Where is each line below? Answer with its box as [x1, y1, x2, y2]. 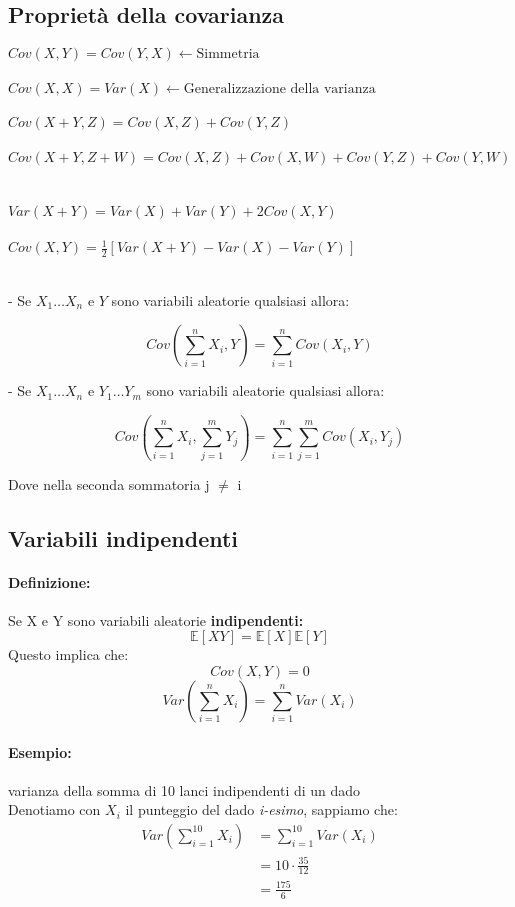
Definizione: [8, 571, 91, 592]
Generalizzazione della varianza [183, 81, 376, 96]
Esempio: [8, 741, 72, 762]
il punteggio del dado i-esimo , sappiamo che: [125, 799, 398, 820]
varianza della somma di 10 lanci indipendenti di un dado [8, 779, 361, 800]
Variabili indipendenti [8, 522, 239, 553]
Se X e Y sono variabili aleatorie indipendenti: [8, 609, 304, 630]
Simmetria [196, 47, 260, 62]
